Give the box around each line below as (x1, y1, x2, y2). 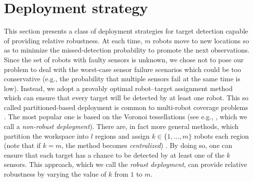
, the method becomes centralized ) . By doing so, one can (61, 140, 232, 150)
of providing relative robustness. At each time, (4, 35, 143, 45)
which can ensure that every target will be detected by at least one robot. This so (4, 92, 249, 103)
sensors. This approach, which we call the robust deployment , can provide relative (4, 159, 247, 169)
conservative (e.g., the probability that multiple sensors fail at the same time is (4, 73, 240, 84)
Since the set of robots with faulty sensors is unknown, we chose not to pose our (4, 54, 244, 64)
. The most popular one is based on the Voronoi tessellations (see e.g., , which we (4, 111, 247, 122)
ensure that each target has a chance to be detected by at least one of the (4, 149, 225, 160)
